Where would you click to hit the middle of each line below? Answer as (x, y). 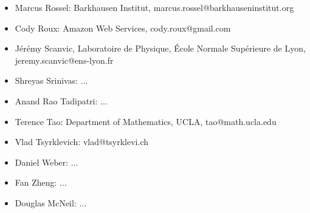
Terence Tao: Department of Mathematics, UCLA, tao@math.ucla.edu (146, 121)
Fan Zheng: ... (41, 182)
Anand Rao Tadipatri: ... (61, 100)
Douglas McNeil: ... (51, 202)
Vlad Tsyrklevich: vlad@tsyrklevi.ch (82, 142)
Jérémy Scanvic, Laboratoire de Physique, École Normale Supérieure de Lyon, (160, 48)
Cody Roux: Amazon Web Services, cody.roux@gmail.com (123, 28)
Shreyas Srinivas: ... (51, 80)
